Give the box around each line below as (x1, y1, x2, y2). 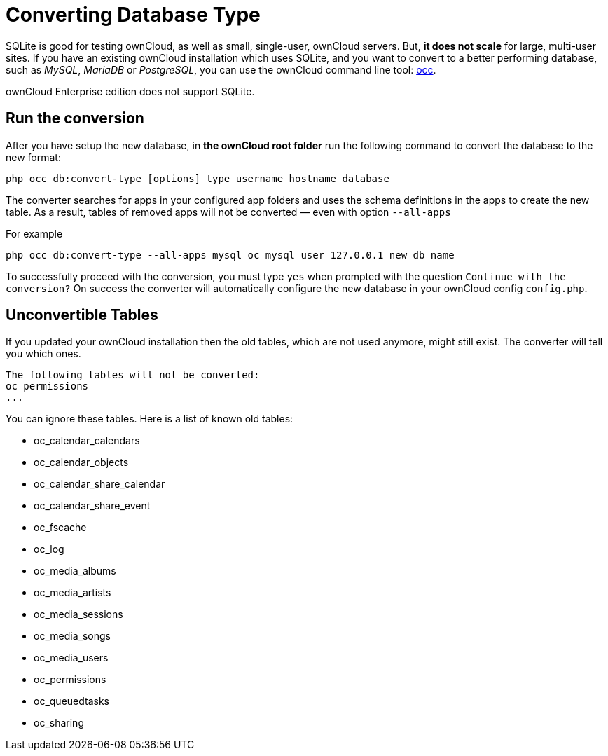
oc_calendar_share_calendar (34, 478, 165, 490)
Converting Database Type (6, 3, 261, 27)
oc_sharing (34, 717, 84, 729)
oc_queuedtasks (34, 695, 109, 708)
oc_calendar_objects (34, 456, 129, 469)
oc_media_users (34, 652, 109, 664)
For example (6, 227, 63, 240)
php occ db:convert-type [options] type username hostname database (6, 172, 389, 184)
